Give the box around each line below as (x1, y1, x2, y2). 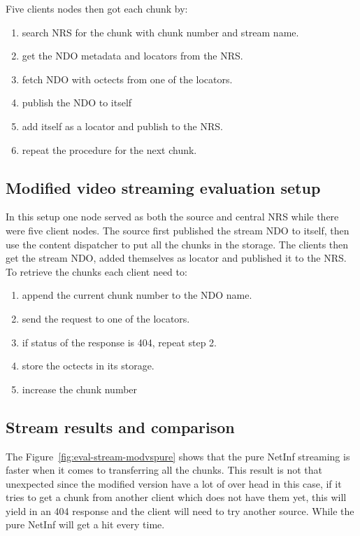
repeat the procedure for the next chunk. (22, 142, 197, 157)
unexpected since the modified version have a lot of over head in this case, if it (6, 476, 342, 491)
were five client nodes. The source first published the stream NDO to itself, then (6, 223, 350, 237)
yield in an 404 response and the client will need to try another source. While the (6, 503, 354, 518)
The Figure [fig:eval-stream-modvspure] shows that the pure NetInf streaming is (6, 449, 350, 463)
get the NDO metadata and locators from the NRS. (22, 48, 243, 63)
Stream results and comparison (6, 416, 235, 437)
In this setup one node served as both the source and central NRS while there (6, 209, 339, 224)
